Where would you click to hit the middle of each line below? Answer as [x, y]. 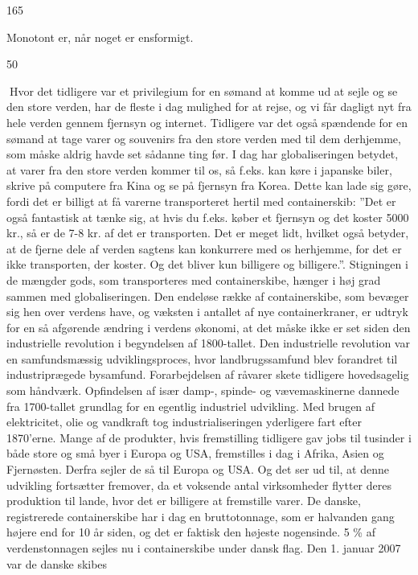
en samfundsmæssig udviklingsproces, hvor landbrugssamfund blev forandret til [202, 358]
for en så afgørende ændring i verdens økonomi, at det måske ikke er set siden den [209, 327]
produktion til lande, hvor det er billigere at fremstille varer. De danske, [184, 501]
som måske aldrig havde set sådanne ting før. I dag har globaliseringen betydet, [203, 154]
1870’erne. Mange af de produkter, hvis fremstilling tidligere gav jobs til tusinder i [209, 437]
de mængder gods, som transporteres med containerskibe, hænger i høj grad [194, 279]
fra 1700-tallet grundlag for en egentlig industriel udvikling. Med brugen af [191, 406]
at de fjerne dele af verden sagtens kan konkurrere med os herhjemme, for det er [204, 248]
